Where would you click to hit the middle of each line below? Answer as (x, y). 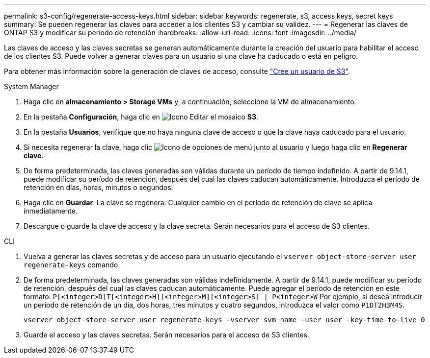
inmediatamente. (51, 211)
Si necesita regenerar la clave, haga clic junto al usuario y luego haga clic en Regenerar (215, 147)
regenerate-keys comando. (72, 265)
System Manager (31, 86)
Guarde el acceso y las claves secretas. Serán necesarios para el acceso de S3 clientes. (166, 335)
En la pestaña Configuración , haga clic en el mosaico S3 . (141, 117)
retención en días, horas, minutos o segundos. (98, 187)
